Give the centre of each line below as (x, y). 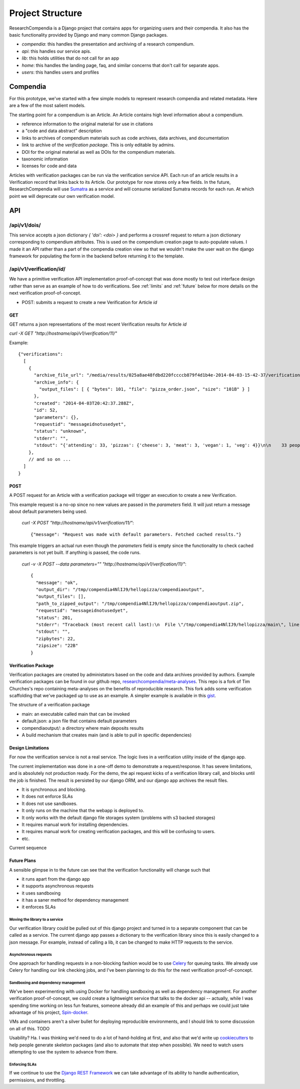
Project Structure (46, 13)
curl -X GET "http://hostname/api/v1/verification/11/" (63, 334)
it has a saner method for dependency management (75, 900)
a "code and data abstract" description (62, 131)
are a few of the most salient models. (47, 106)
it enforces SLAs (39, 907)
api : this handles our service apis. (56, 51)
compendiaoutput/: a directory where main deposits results (83, 728)
